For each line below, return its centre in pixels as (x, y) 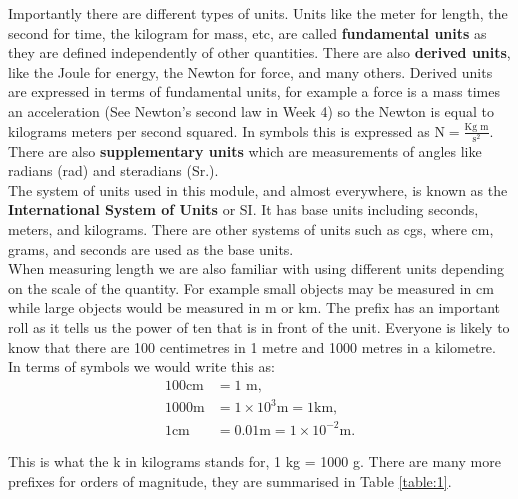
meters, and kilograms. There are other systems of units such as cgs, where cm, (251, 229)
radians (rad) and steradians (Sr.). (113, 170)
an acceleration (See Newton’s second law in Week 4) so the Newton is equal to (251, 110)
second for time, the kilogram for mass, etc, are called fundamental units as (247, 32)
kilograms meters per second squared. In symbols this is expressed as (219, 130)
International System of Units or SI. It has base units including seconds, (243, 209)
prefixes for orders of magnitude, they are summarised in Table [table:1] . (230, 480)
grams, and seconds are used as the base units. (151, 248)
